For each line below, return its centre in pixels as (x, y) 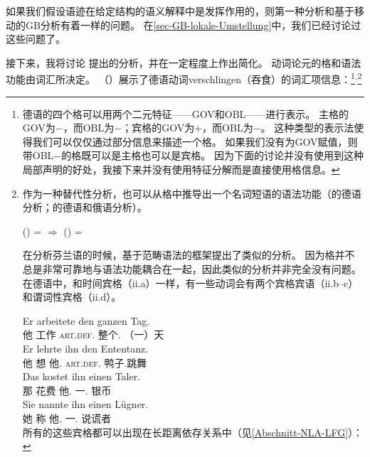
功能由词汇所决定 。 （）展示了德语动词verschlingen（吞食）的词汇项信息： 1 (180, 78)
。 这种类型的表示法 (307, 128)
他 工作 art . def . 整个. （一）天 (93, 334)
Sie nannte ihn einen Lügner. (85, 404)
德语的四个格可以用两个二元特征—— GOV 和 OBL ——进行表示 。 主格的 (186, 113)
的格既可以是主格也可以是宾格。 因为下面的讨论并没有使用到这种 (212, 155)
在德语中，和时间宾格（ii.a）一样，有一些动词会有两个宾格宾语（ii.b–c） (190, 283)
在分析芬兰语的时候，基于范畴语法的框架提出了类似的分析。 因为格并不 (189, 255)
